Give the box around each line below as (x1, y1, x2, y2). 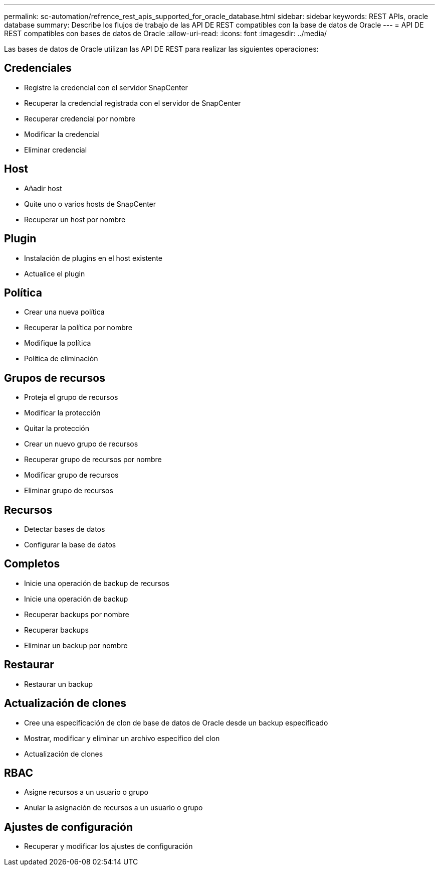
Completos (4, 557, 60, 570)
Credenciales (4, 62, 72, 75)
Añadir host (24, 184, 62, 193)
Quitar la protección (24, 424, 89, 433)
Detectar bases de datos (24, 525, 105, 534)
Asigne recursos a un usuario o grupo (24, 788, 148, 797)
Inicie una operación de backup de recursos (24, 578, 169, 588)
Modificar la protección (24, 408, 101, 417)
